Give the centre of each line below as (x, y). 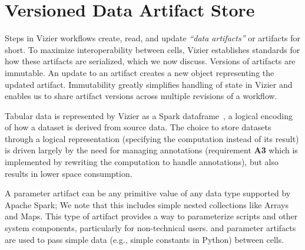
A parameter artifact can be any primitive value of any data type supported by (148, 193)
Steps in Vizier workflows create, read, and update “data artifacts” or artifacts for (153, 38)
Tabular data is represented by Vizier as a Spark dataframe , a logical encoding (149, 115)
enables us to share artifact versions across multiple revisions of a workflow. (141, 96)
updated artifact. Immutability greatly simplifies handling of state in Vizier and (149, 84)
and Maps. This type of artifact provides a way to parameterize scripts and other (151, 216)
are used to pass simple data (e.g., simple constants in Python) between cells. (145, 239)
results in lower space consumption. (69, 173)
